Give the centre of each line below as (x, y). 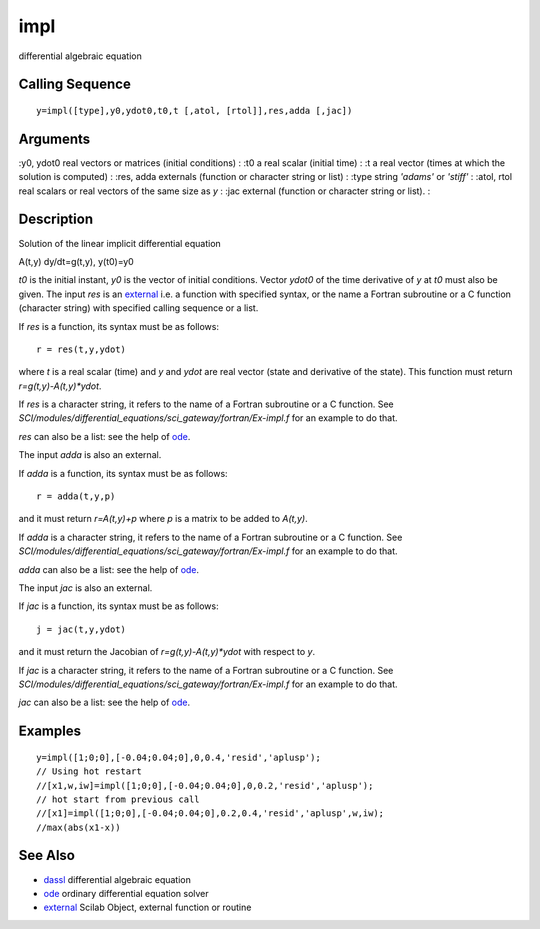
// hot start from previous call (118, 799)
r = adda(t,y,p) (76, 496)
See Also (46, 855)
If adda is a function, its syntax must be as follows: (123, 473)
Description (56, 219)
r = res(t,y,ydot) (81, 349)
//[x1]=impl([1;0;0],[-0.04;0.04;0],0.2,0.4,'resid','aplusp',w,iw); (210, 813)
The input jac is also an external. (85, 587)
